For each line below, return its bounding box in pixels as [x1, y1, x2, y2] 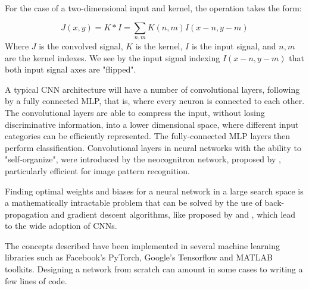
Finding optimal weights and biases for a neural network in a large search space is [5, 184, 304, 197]
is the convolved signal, [39, 39, 123, 52]
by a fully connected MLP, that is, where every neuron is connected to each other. [5, 95, 305, 107]
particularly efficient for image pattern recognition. [5, 164, 190, 177]
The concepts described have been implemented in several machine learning [5, 239, 280, 252]
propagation [5, 208, 49, 220]
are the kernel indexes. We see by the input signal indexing [5, 51, 220, 64]
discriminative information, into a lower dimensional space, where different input [5, 118, 299, 130]
